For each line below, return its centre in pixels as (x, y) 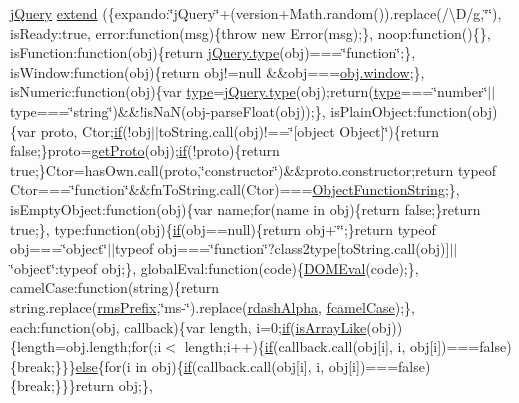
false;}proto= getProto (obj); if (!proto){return (145, 150)
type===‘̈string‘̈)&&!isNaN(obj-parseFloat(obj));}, (168, 110)
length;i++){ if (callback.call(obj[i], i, (295, 346)
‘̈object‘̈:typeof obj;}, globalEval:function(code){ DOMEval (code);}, (214, 267)
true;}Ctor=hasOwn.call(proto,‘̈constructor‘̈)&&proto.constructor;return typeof (253, 169)
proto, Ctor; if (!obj (95, 130)
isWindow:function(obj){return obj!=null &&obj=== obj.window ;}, (217, 71)
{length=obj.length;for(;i (86, 346)
